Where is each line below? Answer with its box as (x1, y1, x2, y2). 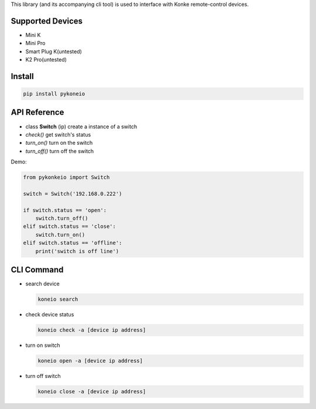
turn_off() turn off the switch (25, 147, 94, 155)
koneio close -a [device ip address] (37, 388, 146, 395)
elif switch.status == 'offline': (23, 240, 122, 246)
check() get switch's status (25, 131, 91, 138)
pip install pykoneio (23, 91, 85, 97)
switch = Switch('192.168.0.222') (23, 190, 122, 197)
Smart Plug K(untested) (25, 47, 82, 55)
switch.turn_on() (35, 231, 85, 238)
